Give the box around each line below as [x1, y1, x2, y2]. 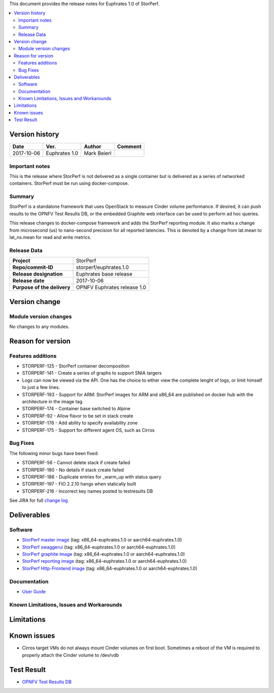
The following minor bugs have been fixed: [9, 450, 99, 456]
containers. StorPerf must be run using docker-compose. [9, 180, 129, 187]
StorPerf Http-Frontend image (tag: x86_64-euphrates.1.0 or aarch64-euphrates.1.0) [22, 565, 198, 571]
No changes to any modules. [9, 323, 70, 329]
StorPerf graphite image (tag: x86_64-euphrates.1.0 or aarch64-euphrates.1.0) [22, 551, 185, 557]
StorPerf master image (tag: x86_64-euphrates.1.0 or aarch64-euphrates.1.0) [22, 537, 182, 543]
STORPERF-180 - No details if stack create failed [22, 467, 124, 473]
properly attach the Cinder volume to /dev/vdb [22, 652, 119, 658]
